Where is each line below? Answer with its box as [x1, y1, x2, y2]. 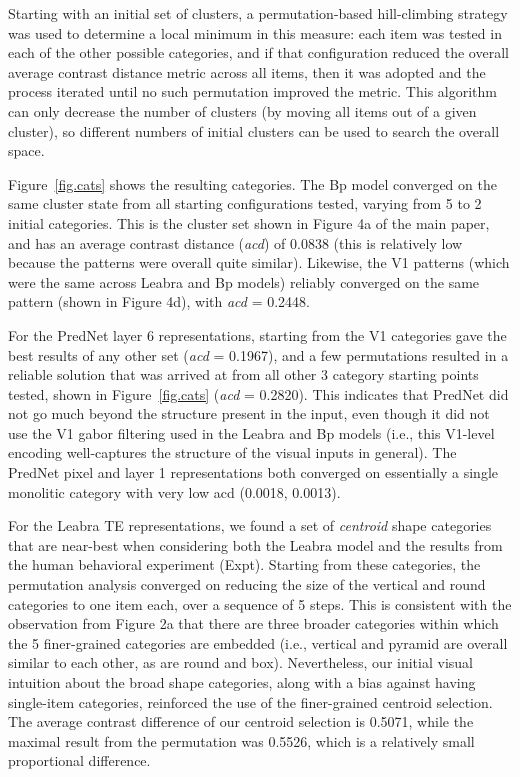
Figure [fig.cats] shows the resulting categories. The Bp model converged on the [8, 173, 497, 194]
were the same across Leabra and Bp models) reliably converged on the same [8, 271, 480, 292]
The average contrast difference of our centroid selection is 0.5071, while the [8, 711, 474, 732]
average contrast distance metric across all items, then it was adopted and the [8, 61, 486, 82]
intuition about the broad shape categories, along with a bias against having [8, 672, 476, 692]
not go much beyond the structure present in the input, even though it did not [8, 403, 490, 424]
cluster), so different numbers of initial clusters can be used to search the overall [8, 120, 500, 141]
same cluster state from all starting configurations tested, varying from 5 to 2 [8, 193, 482, 214]
